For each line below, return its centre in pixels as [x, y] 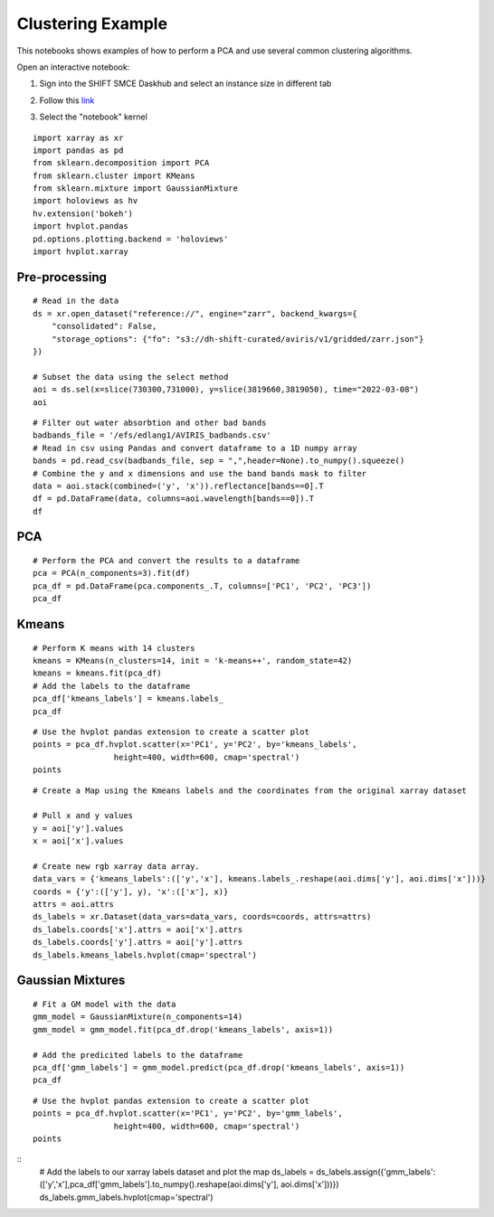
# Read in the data [76, 301]
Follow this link [67, 100]
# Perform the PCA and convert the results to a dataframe [166, 561]
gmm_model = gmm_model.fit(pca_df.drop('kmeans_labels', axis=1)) [183, 1029]
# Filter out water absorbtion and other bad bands [150, 422]
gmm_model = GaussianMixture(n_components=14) [138, 1017]
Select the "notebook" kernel [94, 117]
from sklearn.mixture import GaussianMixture [136, 189]
